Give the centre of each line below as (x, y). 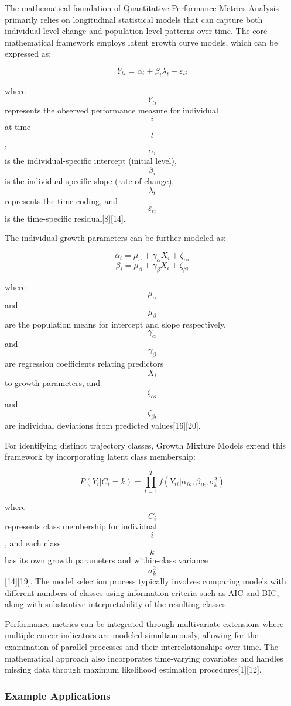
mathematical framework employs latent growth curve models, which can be (141, 42)
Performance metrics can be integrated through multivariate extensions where (144, 623)
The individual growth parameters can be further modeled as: (115, 238)
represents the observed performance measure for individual (112, 110)
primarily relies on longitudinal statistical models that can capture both (134, 19)
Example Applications (58, 695)
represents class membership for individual (81, 526)
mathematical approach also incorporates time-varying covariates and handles (144, 658)
